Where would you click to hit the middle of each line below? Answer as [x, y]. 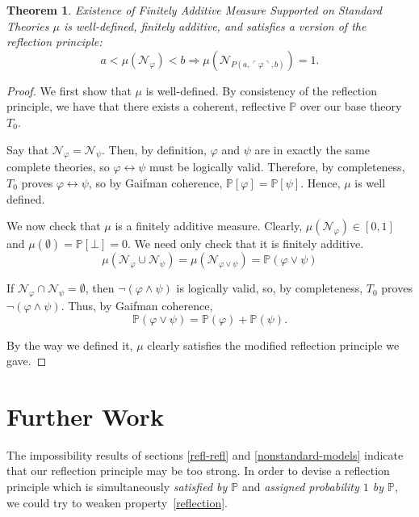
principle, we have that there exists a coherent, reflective [146, 106]
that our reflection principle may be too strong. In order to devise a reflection [198, 471]
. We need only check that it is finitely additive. [245, 244]
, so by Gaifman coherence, [155, 182]
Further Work [85, 416]
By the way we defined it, [70, 345]
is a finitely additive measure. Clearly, [209, 226]
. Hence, [321, 182]
